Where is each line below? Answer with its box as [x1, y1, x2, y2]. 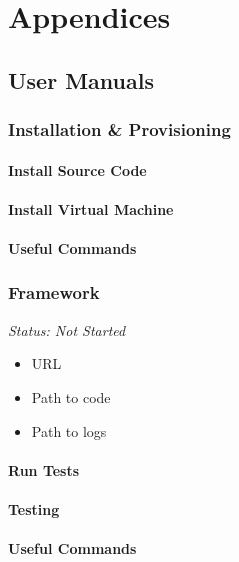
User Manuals [8, 64, 154, 95]
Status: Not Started [8, 319, 126, 340]
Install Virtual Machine [8, 198, 174, 219]
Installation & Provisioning [8, 117, 231, 142]
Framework [8, 280, 100, 305]
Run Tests [8, 459, 80, 480]
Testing [8, 498, 60, 519]
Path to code [31, 386, 111, 407]
